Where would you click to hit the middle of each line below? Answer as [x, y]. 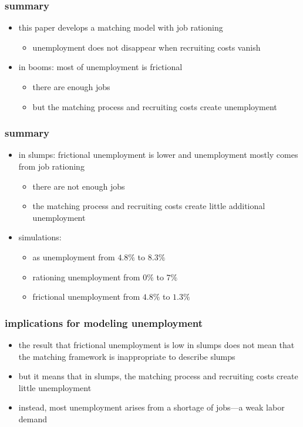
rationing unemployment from [86, 277]
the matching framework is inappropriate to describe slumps [127, 356]
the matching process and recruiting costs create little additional [149, 206]
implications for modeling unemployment [104, 322]
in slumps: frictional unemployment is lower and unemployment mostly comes [158, 155]
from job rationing [51, 166]
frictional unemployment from [86, 297]
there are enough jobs [71, 87]
